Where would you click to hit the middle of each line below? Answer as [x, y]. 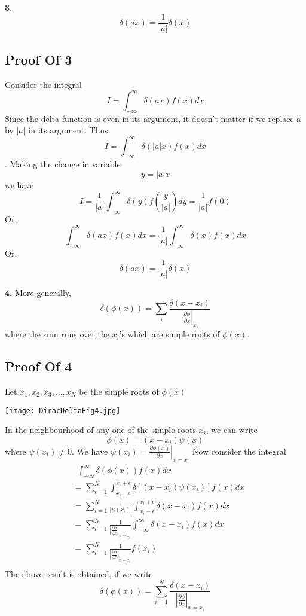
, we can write [232, 430]
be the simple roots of [119, 391]
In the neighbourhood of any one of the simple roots [100, 430]
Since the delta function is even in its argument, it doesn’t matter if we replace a [153, 118]
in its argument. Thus [68, 130]
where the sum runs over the [57, 334]
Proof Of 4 [39, 366]
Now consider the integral [239, 451]
